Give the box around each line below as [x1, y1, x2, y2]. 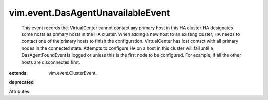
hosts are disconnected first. [21, 59, 80, 65]
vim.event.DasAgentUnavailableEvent [9, 7, 170, 18]
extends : [9, 70, 28, 76]
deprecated [9, 79, 34, 85]
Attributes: [9, 88, 31, 94]
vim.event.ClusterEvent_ [48, 70, 98, 76]
